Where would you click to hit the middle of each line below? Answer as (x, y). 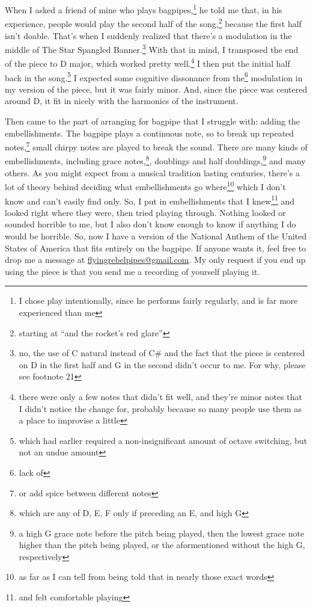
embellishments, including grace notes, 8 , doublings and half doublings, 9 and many (155, 160)
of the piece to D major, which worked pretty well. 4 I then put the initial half (147, 62)
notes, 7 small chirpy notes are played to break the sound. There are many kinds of (156, 146)
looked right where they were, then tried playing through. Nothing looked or (145, 212)
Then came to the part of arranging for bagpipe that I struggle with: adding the (153, 121)
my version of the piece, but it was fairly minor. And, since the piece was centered (156, 89)
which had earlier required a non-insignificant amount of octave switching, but (163, 440)
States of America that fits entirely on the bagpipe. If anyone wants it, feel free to (156, 248)
